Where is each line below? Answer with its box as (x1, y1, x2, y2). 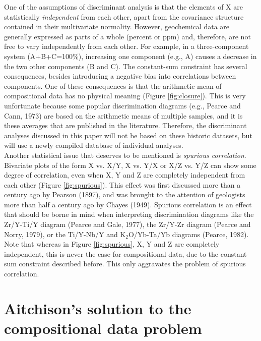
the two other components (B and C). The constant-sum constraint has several (4, 61, 247, 71)
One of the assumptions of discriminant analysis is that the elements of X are (4, 2, 243, 12)
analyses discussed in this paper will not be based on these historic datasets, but (4, 130, 252, 140)
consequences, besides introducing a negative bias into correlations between (4, 71, 236, 81)
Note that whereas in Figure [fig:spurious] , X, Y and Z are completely (4, 239, 220, 249)
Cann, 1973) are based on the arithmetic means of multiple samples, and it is (4, 110, 243, 121)
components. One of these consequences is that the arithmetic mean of (4, 80, 222, 91)
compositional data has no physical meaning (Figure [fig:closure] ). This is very (4, 90, 246, 101)
